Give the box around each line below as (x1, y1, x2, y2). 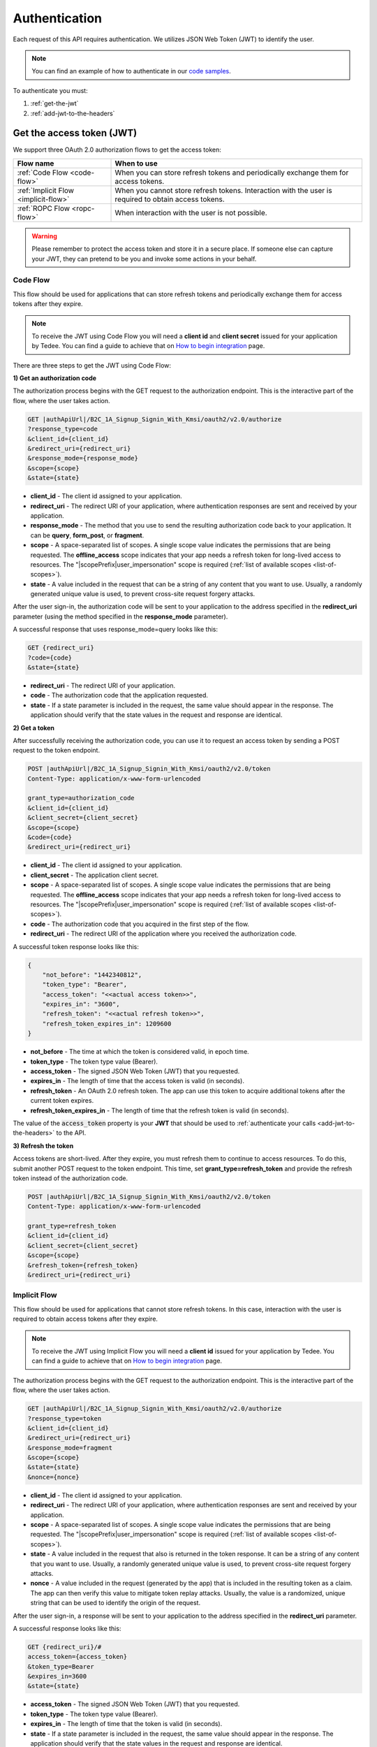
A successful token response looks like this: (13, 942, 139, 950)
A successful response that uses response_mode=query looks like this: (13, 625, 219, 634)
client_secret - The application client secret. (30, 871, 159, 879)
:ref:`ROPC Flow (17, 203, 70, 213)
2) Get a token (13, 723, 55, 732)
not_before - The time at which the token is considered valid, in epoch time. (30, 1048, 249, 1056)
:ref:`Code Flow (17, 168, 68, 177)
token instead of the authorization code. (13, 1174, 128, 1182)
